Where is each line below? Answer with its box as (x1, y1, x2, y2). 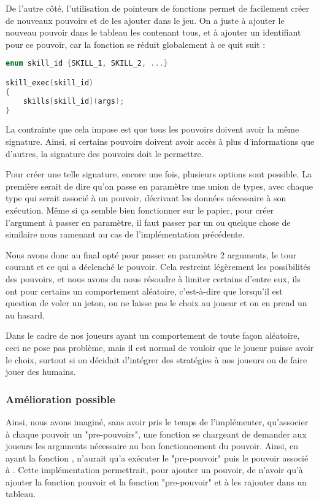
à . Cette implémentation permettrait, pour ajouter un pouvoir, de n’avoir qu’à (6, 463, 303, 476)
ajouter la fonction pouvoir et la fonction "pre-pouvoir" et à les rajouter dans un (6, 475, 307, 488)
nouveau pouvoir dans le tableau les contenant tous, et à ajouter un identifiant (6, 26, 301, 39)
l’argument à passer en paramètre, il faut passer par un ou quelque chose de (6, 215, 291, 228)
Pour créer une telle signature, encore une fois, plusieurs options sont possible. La (6, 168, 312, 180)
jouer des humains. (6, 365, 76, 378)
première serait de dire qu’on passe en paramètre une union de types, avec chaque (6, 179, 313, 192)
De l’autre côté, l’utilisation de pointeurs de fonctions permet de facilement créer (6, 2, 309, 14)
